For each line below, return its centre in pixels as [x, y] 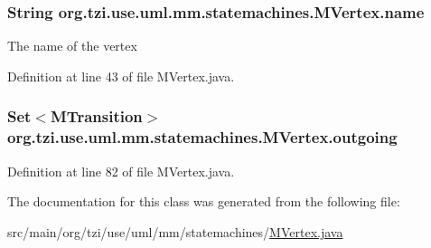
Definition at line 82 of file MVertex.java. [121, 171]
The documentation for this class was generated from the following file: [204, 201]
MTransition [97, 116]
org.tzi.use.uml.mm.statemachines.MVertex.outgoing [202, 137]
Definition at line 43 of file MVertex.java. [121, 76]
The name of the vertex [72, 46]
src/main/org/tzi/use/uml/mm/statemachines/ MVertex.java [175, 231]
